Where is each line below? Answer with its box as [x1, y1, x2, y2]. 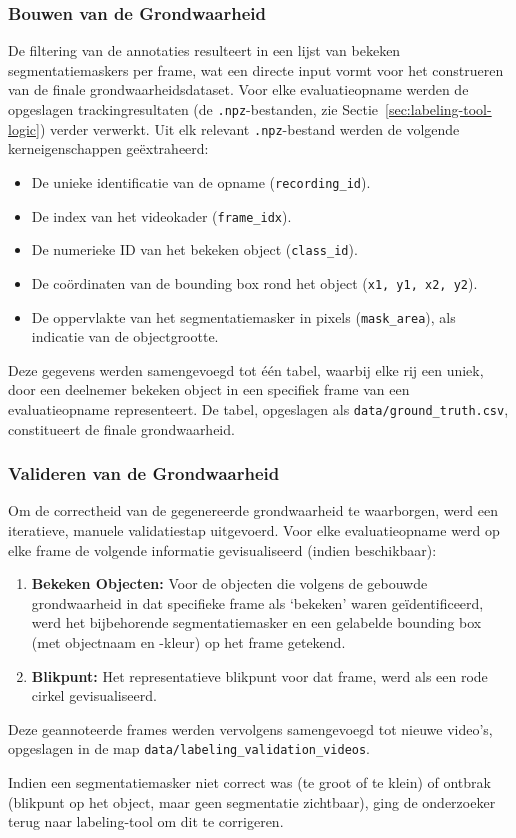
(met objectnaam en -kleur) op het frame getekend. [31, 632, 346, 652]
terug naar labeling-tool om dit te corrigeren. [8, 811, 284, 832]
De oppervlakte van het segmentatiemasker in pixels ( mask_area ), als [31, 306, 456, 327]
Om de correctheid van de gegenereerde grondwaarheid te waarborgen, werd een [8, 500, 498, 521]
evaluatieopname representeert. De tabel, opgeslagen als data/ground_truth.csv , [8, 398, 509, 419]
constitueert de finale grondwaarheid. [8, 418, 235, 439]
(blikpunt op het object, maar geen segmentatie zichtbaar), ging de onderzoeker [8, 791, 496, 812]
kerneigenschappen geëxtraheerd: [8, 138, 209, 159]
